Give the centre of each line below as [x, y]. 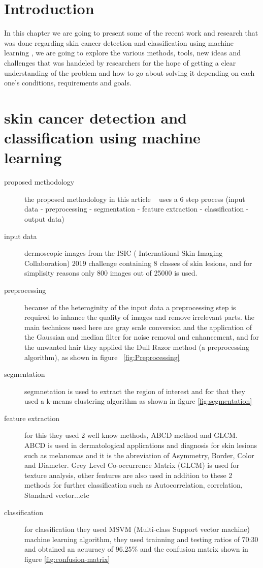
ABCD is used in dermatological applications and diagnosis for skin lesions [141, 445]
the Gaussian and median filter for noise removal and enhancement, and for [142, 337]
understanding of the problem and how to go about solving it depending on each [129, 72]
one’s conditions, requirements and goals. [68, 83]
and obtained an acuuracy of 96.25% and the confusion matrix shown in [136, 549]
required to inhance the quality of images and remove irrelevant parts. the [140, 317]
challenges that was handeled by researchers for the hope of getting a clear [120, 62]
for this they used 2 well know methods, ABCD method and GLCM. [131, 435]
